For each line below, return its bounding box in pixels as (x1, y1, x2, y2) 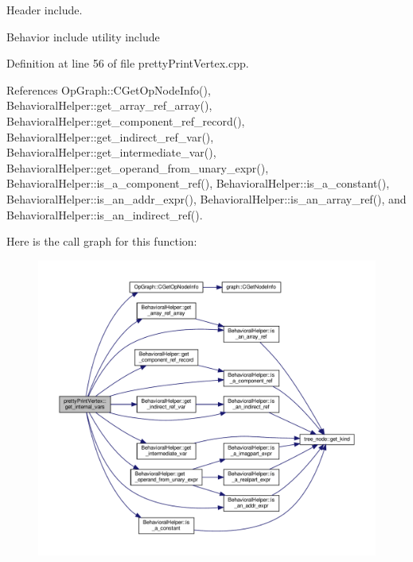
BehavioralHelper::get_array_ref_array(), (6, 97, 212, 114)
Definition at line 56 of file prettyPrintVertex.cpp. (6, 55, 249, 72)
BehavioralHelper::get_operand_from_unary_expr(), (6, 159, 269, 176)
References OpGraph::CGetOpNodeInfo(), (6, 81, 211, 98)
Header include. (6, 2, 83, 17)
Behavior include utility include (6, 28, 160, 45)
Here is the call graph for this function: (6, 233, 197, 250)
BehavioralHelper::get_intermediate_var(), (6, 144, 216, 161)
